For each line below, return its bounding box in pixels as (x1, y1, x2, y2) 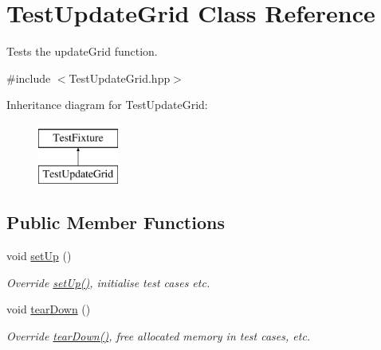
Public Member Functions (6, 210, 225, 235)
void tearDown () (6, 301, 91, 317)
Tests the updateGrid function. (6, 43, 158, 60)
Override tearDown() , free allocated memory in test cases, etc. (6, 328, 311, 344)
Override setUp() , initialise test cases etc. (6, 274, 210, 290)
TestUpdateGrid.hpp (69, 69, 171, 86)
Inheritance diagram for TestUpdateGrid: (6, 96, 208, 113)
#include (6, 69, 51, 86)
